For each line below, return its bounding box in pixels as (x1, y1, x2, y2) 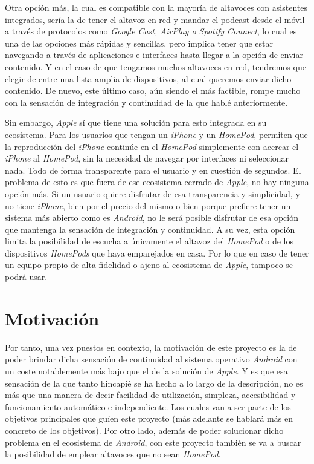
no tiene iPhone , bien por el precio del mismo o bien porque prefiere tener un (5, 199, 291, 212)
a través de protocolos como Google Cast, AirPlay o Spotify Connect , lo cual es (5, 25, 297, 38)
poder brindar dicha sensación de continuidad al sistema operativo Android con (5, 353, 298, 365)
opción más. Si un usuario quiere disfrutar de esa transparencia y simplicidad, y (5, 187, 300, 200)
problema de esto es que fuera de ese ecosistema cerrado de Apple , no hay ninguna (5, 175, 309, 188)
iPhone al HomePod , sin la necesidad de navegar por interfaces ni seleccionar (5, 152, 289, 165)
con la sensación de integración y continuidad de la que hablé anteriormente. (5, 96, 288, 108)
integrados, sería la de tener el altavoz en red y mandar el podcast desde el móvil (5, 13, 305, 25)
